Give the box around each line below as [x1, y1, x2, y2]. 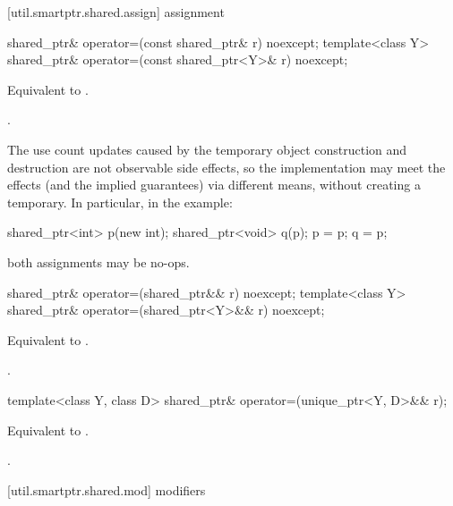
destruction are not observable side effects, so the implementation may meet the [7, 157, 446, 176]
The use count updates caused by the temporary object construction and [7, 139, 407, 158]
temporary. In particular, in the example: [7, 192, 233, 211]
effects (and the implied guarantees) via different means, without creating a [7, 175, 421, 194]
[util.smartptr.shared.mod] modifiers [7, 480, 206, 499]
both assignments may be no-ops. [7, 252, 190, 271]
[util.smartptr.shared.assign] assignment [7, 3, 225, 21]
